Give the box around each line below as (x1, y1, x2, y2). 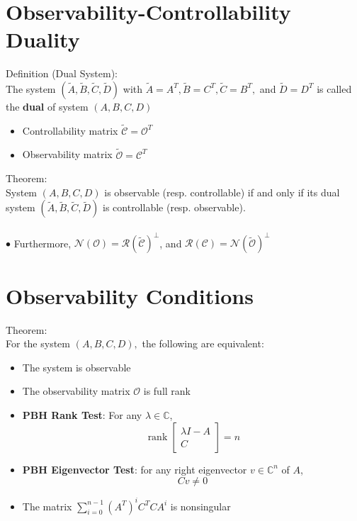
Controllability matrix (22, 123, 118, 138)
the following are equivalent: (142, 336, 264, 351)
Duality (6, 25, 80, 54)
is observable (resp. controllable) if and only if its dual (104, 184, 340, 199)
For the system (6, 336, 70, 351)
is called (317, 81, 352, 96)
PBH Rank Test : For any (22, 407, 142, 422)
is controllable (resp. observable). (103, 200, 246, 215)
